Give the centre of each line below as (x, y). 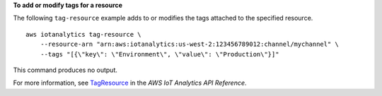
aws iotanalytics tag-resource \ (83, 34)
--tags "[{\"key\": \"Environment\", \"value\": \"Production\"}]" (160, 54)
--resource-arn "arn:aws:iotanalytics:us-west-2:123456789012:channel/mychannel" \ (190, 44)
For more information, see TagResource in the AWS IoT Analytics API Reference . (130, 83)
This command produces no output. (65, 70)
